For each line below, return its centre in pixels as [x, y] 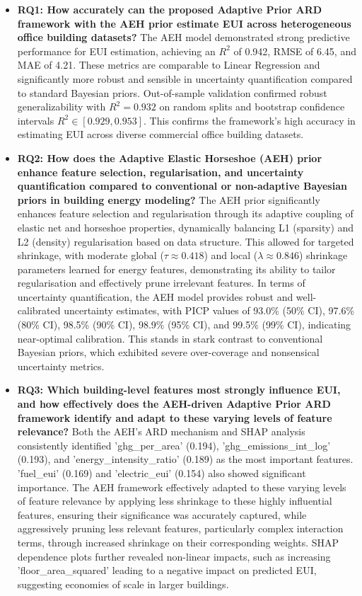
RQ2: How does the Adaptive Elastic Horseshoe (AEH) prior [170, 157]
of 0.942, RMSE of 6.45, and [295, 51]
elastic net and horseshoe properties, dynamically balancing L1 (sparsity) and [186, 227]
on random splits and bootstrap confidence [252, 107]
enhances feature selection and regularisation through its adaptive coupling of [185, 213]
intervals [36, 120]
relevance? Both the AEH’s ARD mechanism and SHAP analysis [161, 431]
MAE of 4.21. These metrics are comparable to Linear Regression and [169, 65]
